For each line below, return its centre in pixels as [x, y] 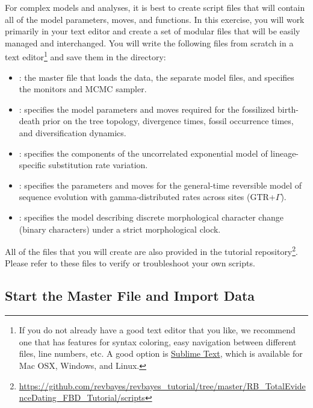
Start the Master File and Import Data [130, 296]
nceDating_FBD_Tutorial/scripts [82, 397]
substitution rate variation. [98, 165]
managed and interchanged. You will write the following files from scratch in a [149, 42]
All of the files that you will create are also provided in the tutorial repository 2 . [152, 250]
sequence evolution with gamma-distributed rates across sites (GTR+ [147, 197]
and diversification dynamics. [73, 133]
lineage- [285, 153]
